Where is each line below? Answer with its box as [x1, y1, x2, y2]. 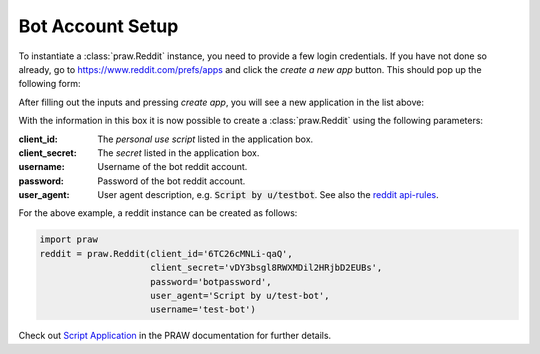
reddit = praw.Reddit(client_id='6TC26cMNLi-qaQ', [39, 248, 294, 259]
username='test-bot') [150, 304, 257, 315]
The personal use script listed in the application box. [97, 133, 314, 145]
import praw [39, 234, 99, 245]
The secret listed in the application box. [97, 146, 260, 159]
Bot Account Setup [18, 15, 179, 37]
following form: [18, 78, 81, 90]
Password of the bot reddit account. [97, 175, 246, 187]
